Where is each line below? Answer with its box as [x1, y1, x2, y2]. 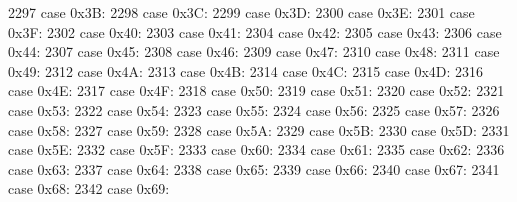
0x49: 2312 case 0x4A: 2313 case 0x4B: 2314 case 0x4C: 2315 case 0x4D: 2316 [8, 60, 484, 81]
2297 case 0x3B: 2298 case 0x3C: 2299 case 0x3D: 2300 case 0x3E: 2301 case [8, 2, 475, 22]
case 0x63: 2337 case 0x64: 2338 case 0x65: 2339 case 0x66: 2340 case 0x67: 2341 [8, 158, 500, 179]
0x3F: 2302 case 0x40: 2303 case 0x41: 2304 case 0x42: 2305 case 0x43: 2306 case [8, 21, 502, 42]
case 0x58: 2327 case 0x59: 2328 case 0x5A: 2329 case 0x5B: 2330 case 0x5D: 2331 [8, 119, 510, 140]
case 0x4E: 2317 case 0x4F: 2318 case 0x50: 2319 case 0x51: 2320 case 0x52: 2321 [8, 80, 505, 101]
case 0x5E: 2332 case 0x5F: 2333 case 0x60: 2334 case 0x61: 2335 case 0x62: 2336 [8, 139, 505, 160]
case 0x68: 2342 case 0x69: [8, 178, 170, 199]
